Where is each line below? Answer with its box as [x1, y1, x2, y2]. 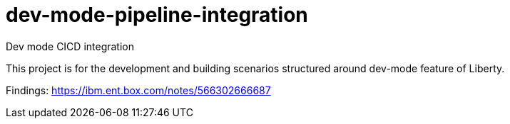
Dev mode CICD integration [6, 40, 135, 52]
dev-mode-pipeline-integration [6, 3, 308, 27]
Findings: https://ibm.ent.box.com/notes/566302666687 [6, 84, 271, 96]
